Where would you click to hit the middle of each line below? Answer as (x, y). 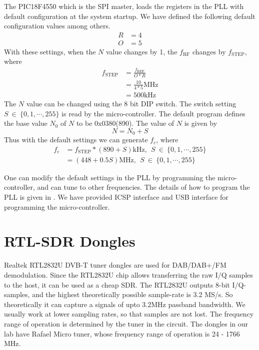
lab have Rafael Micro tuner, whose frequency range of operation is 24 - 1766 (122, 333)
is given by (201, 123)
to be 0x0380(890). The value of (125, 123)
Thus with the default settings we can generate (76, 140)
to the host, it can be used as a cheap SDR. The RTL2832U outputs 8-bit (117, 284)
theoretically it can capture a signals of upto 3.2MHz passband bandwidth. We (125, 304)
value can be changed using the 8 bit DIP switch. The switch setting (131, 103)
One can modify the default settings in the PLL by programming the (110, 177)
